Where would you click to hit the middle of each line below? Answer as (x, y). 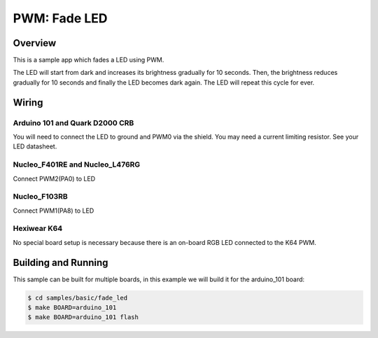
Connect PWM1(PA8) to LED (54, 211)
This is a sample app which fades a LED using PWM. (89, 60)
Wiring (28, 103)
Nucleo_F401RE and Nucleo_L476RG (77, 164)
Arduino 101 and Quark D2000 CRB (73, 122)
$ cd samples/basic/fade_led (78, 298)
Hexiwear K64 (38, 229)
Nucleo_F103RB (40, 197)
